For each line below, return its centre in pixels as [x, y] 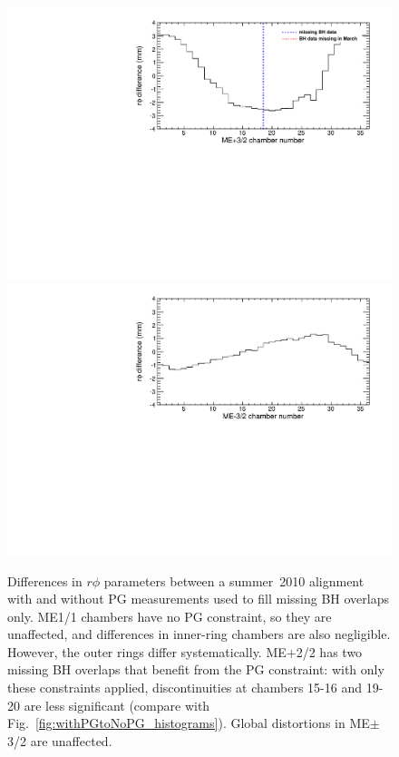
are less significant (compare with [117, 705]
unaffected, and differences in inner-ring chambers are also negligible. [199, 634]
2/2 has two [329, 651]
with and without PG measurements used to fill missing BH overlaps [199, 599]
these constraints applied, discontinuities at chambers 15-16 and [185, 688]
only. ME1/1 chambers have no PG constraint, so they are [170, 616]
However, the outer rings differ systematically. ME [147, 651]
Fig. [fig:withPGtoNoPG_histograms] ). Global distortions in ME [189, 723]
